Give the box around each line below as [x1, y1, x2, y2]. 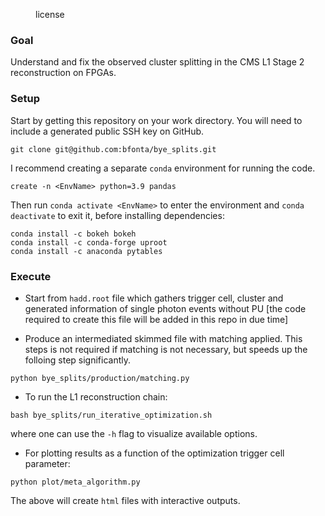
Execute [10, 269, 52, 283]
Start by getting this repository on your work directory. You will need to [10, 114, 303, 126]
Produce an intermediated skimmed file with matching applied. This [24, 332, 303, 344]
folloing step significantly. [24, 354, 132, 366]
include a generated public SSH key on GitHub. [10, 125, 205, 137]
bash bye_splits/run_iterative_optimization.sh [10, 410, 213, 420]
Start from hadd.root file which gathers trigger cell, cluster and [24, 292, 284, 304]
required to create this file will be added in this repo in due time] [24, 313, 289, 325]
